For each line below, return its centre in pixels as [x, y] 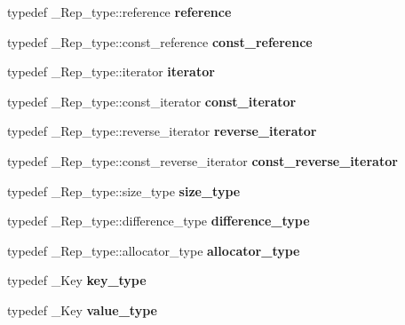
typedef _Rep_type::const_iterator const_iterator [152, 101]
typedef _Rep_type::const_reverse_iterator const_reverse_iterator [202, 160]
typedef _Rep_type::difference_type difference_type [159, 221]
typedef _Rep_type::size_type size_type [124, 190]
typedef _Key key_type [77, 280]
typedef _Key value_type [82, 309]
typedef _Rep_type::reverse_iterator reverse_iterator [162, 131]
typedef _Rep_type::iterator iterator [111, 71]
